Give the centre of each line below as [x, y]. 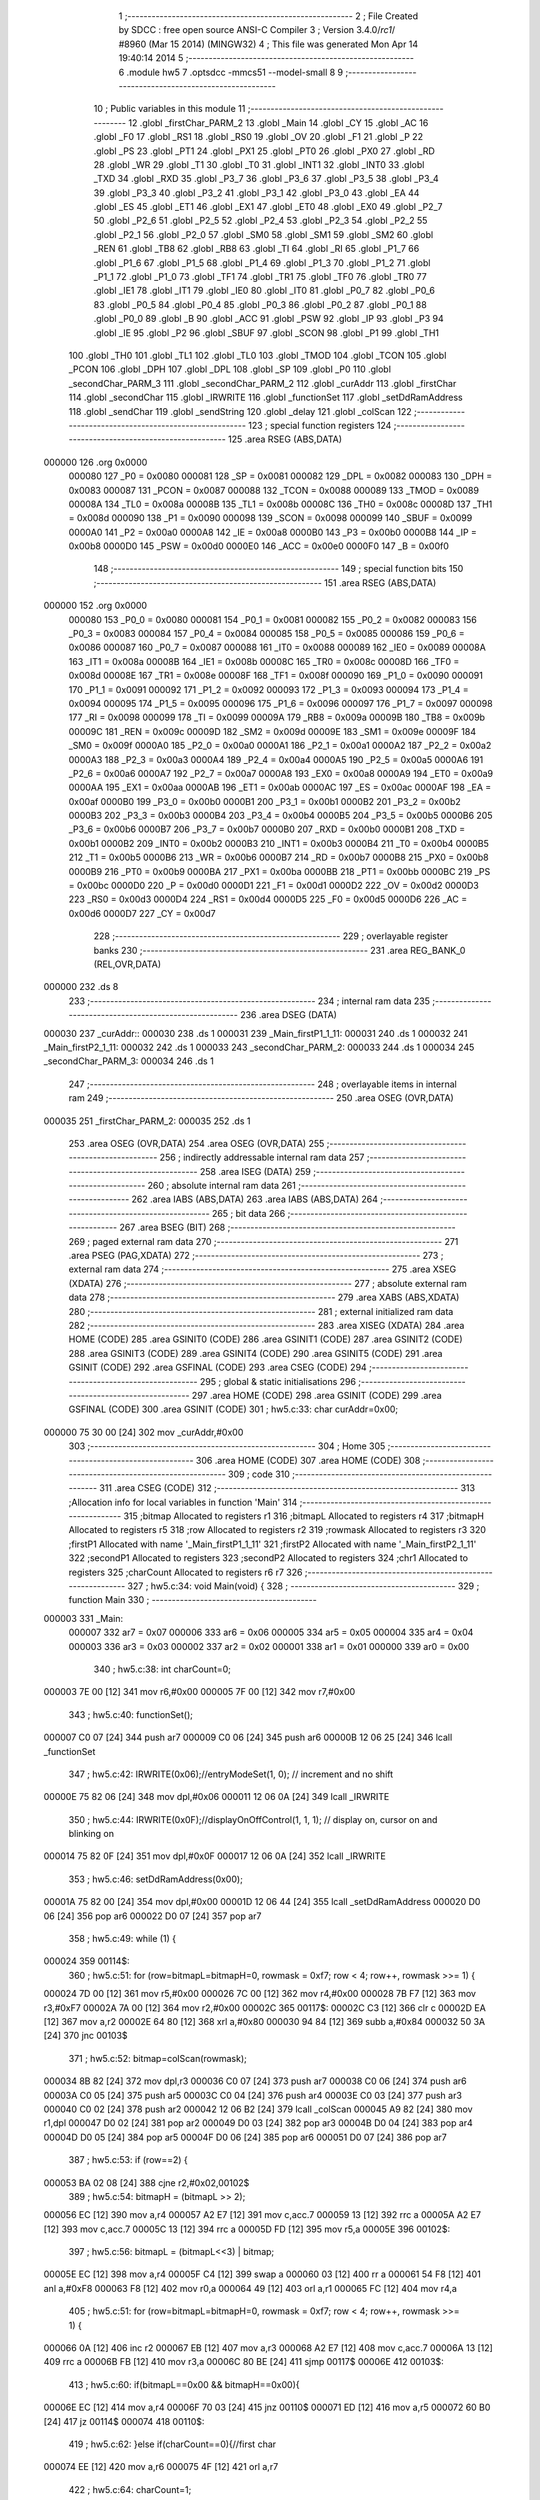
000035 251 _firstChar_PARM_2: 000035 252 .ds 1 [147, 1121]
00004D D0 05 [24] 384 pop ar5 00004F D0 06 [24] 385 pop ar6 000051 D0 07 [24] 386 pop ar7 [245, 2137]
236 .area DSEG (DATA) [288, 1015]
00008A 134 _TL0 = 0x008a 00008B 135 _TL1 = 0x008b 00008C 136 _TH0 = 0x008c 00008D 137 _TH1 [280, 504]
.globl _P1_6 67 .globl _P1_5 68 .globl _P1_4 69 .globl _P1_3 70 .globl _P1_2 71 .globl [262, 262]
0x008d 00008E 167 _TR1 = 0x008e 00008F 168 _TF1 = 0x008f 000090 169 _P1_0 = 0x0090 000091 [276, 676]
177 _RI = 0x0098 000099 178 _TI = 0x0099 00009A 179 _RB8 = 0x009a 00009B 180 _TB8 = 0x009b [276, 717]
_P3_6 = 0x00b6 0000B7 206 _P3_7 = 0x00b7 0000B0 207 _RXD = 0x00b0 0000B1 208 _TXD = [267, 829]
